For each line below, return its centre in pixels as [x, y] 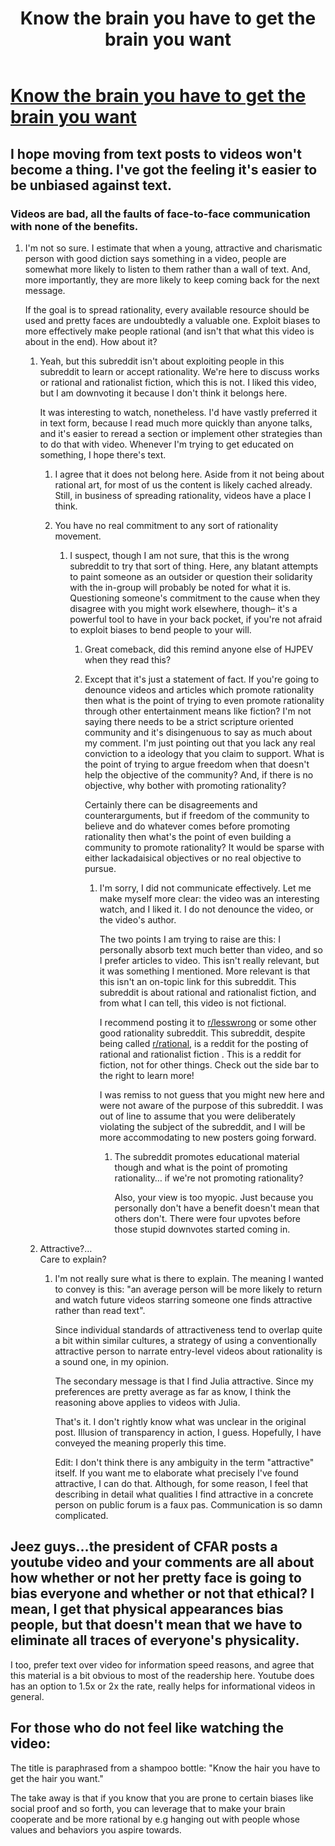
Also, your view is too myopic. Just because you [214, 1197]
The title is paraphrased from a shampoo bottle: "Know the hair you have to [165, 1768]
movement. [78, 536]
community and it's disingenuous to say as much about [198, 732]
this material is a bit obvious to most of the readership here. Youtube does [162, 1675]
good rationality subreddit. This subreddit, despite [202, 1033]
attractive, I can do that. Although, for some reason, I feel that [181, 1483]
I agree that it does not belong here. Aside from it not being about [189, 474]
